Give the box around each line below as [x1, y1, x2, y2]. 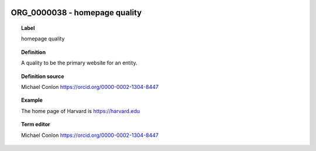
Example [21, 97, 43, 104]
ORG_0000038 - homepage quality [11, 8, 142, 18]
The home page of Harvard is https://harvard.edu [21, 107, 140, 114]
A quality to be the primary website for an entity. [21, 59, 138, 67]
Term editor [21, 121, 50, 128]
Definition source [21, 73, 64, 80]
